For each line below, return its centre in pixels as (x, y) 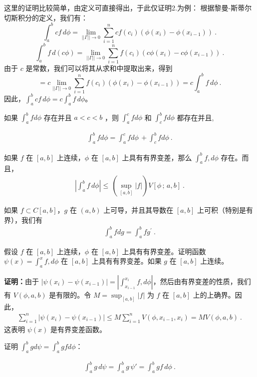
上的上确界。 (214, 295)
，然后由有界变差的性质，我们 (202, 281)
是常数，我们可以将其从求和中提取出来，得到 (99, 68)
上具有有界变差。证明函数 (164, 251)
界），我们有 (23, 219)
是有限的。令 (70, 295)
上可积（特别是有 (225, 210)
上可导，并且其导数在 (138, 210)
